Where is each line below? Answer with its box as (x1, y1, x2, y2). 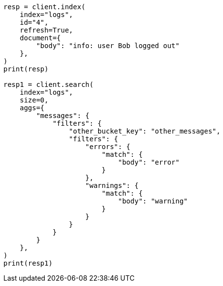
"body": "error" (118, 158, 180, 166)
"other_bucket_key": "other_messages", (69, 127, 221, 135)
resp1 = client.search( (3, 81, 94, 88)
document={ (19, 34, 61, 42)
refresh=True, (19, 26, 73, 34)
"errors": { (85, 143, 131, 151)
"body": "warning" (118, 197, 188, 205)
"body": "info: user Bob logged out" (36, 42, 180, 50)
